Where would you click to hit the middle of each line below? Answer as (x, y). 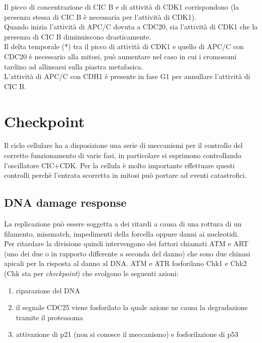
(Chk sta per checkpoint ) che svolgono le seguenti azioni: (91, 273)
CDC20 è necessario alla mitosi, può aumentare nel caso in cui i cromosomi (120, 56)
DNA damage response (65, 202)
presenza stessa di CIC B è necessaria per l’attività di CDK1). (100, 16)
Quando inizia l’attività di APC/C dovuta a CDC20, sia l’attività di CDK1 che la (131, 27)
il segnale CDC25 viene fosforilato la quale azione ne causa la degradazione (132, 307)
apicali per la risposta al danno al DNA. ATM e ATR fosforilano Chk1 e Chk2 (125, 263)
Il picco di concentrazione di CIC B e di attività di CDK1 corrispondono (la (122, 7)
